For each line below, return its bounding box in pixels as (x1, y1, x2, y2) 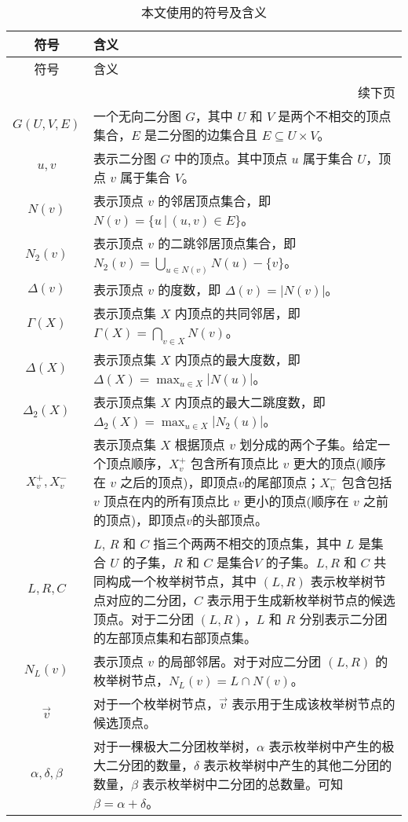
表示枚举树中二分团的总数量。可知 (142, 774, 344, 793)
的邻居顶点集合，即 (158, 192, 271, 210)
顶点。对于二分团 (93, 609, 194, 628)
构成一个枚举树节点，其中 (105, 571, 257, 590)
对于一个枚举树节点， (93, 694, 219, 713)
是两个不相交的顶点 (278, 107, 392, 125)
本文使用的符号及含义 (140, 3, 267, 21)
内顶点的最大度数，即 (174, 350, 301, 369)
